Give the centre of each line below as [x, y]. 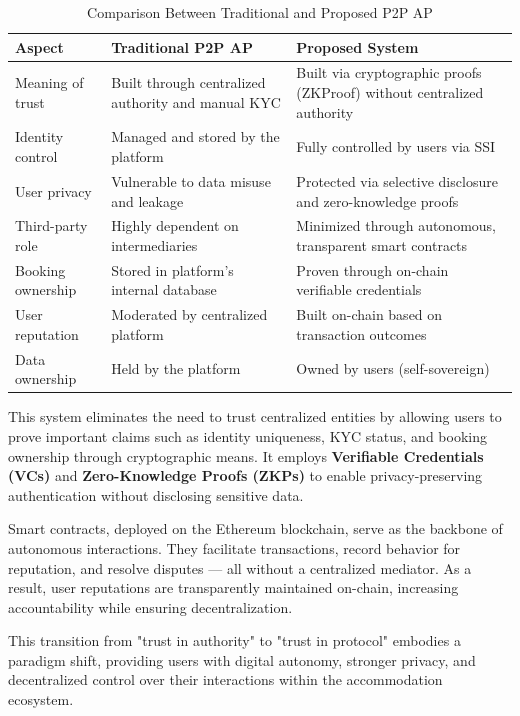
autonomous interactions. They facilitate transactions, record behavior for [234, 547]
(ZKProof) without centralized [390, 92]
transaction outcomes [361, 333]
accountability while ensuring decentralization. [150, 606]
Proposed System [357, 46]
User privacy [53, 190]
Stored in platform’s [172, 269]
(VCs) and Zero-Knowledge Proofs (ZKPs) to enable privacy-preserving [245, 475]
